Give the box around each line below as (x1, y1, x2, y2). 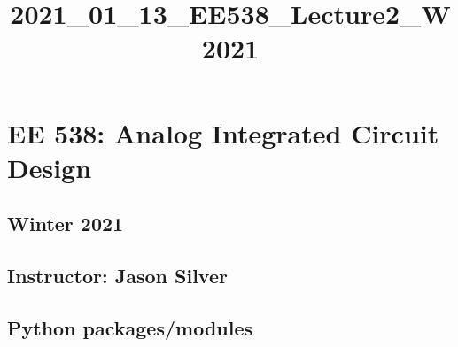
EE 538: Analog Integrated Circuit (7, 114, 439, 150)
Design (7, 149, 92, 185)
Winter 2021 (7, 210, 124, 237)
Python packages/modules (7, 313, 253, 341)
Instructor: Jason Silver (7, 262, 228, 289)
